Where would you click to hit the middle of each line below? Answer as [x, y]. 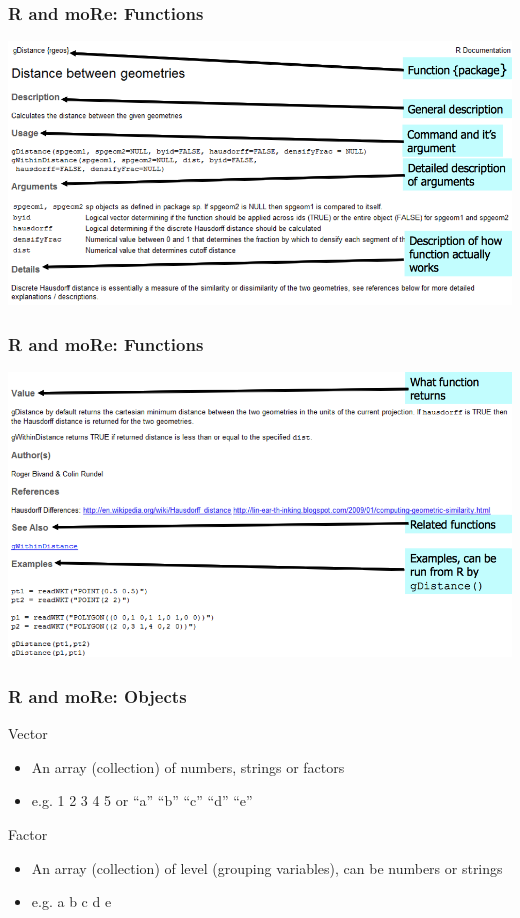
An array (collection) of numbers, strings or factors [188, 766]
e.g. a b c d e [71, 901]
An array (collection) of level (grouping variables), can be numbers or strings [267, 867]
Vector [28, 733]
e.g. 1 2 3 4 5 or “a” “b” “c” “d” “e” [142, 800]
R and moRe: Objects [97, 695]
